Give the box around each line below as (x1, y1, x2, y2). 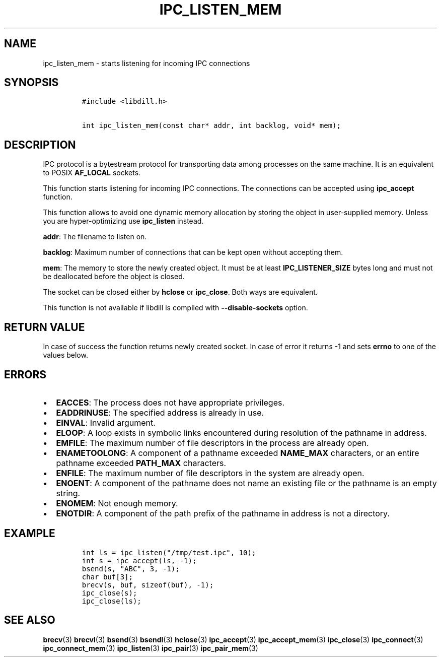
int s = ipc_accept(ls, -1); (82, 556, 197, 565)
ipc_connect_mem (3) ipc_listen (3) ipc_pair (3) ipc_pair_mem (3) (43, 643, 258, 652)
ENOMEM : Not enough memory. (56, 498, 178, 508)
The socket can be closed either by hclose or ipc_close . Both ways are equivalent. (43, 288, 318, 297)
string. (56, 488, 81, 498)
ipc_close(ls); (82, 597, 141, 605)
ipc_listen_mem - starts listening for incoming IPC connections (43, 58, 250, 68)
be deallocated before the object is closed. (43, 272, 185, 281)
